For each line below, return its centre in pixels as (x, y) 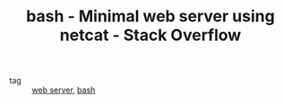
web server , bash (64, 90)
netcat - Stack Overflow (150, 35)
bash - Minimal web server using (150, 16)
